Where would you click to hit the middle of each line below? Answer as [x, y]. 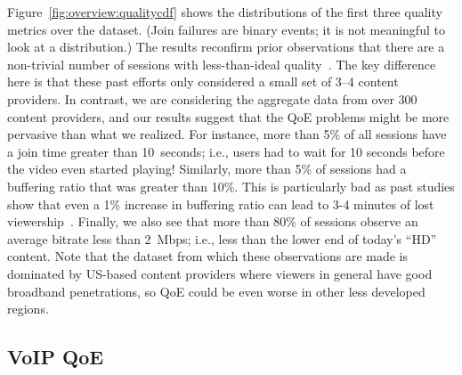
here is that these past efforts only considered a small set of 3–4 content [203, 82]
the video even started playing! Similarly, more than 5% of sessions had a [207, 169]
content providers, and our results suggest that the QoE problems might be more [228, 116]
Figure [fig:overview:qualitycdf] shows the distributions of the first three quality [225, 12]
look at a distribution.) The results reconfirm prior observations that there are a [226, 47]
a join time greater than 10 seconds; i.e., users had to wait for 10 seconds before [226, 151]
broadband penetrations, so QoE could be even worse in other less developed [216, 291]
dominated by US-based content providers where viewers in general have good [220, 273]
